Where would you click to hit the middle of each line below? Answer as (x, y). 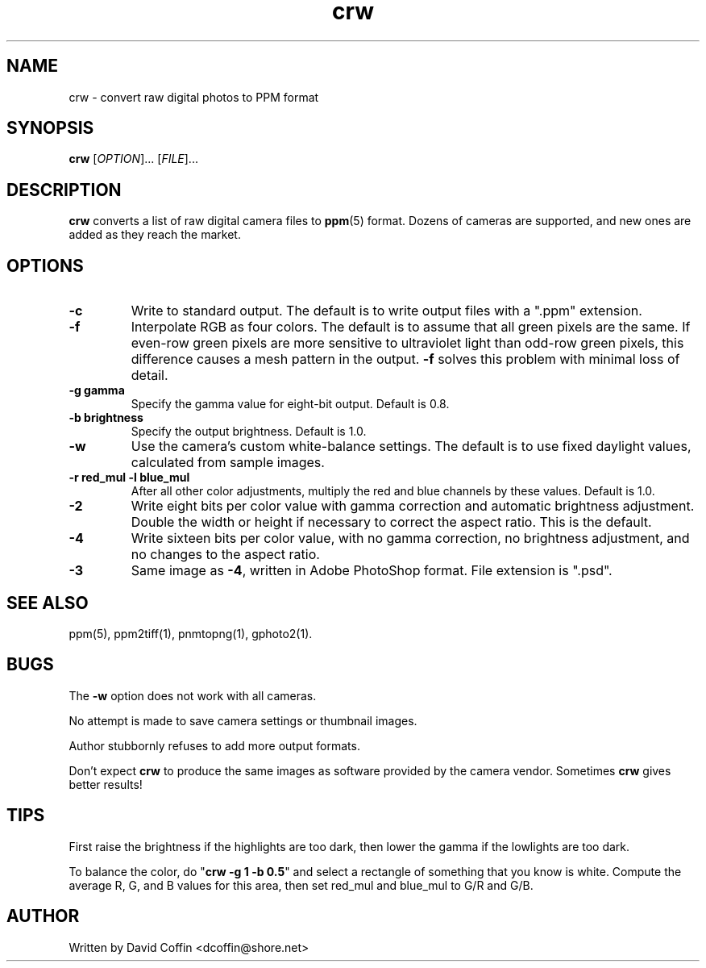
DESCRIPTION (64, 190)
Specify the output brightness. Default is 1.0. (249, 432)
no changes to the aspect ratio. (225, 555)
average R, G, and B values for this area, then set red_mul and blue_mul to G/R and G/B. (301, 885)
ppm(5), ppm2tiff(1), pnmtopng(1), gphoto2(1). (191, 633)
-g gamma (97, 390)
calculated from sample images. (228, 463)
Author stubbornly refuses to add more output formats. (214, 745)
